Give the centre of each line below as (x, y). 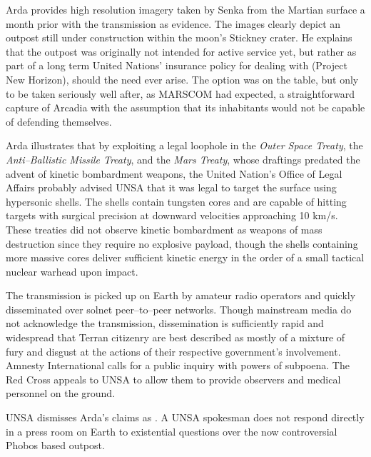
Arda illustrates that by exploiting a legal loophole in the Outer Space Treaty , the (184, 145)
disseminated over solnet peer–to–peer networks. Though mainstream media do (179, 309)
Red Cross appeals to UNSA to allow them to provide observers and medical (173, 379)
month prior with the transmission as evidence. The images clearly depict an (173, 23)
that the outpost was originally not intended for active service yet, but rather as (181, 51)
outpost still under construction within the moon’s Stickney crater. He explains (179, 37)
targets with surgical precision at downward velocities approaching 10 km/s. (172, 215)
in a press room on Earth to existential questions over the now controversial (172, 431)
